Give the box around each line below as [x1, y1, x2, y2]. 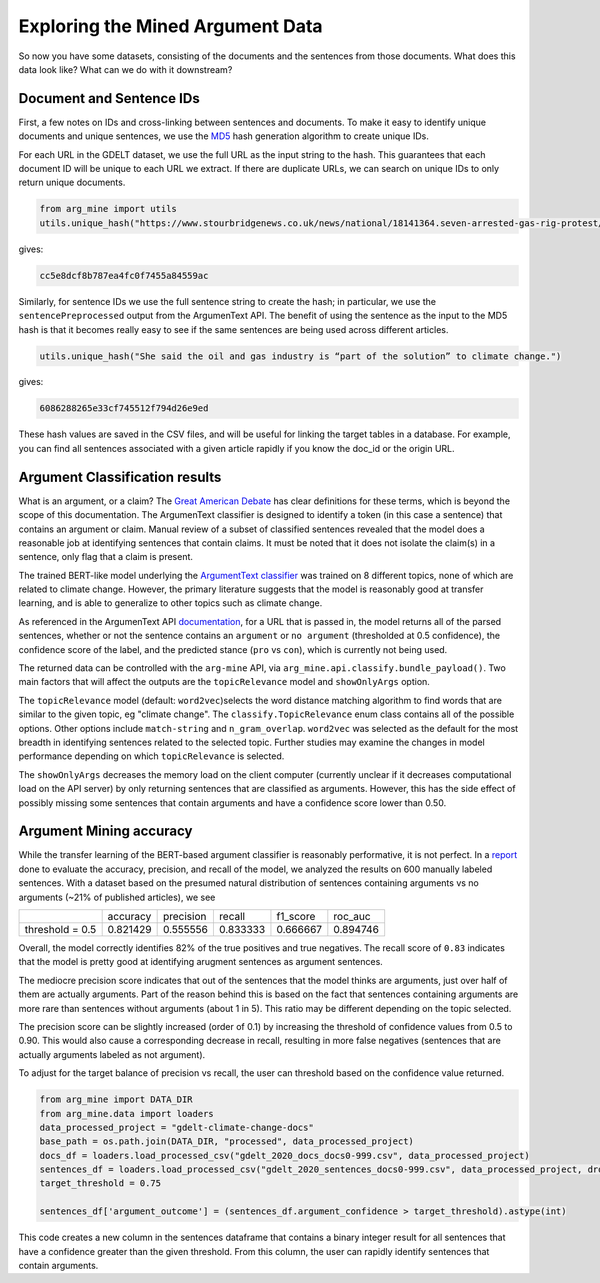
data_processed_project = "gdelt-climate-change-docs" [39, 1121, 314, 1133]
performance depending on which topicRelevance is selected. [18, 750, 285, 762]
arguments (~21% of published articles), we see [18, 891, 216, 903]
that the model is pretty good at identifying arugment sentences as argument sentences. [18, 956, 384, 968]
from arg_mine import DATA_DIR [39, 1094, 194, 1105]
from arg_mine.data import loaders [39, 1108, 214, 1119]
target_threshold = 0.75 [39, 1178, 162, 1189]
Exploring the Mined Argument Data [18, 15, 324, 37]
